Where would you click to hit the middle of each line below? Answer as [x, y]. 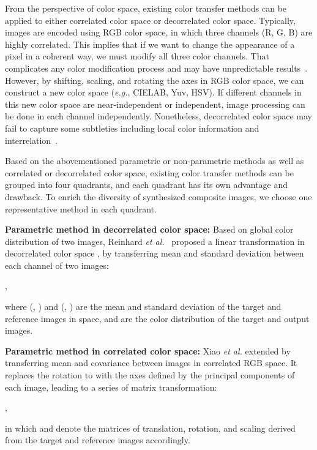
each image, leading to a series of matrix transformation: [111, 387]
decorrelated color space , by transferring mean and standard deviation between [155, 253]
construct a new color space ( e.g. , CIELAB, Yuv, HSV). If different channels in [153, 92]
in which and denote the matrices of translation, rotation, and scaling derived [150, 428]
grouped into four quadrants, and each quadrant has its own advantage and [147, 185]
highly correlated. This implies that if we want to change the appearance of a [150, 44]
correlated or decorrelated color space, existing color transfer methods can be [149, 172]
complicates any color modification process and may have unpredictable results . [156, 68]
